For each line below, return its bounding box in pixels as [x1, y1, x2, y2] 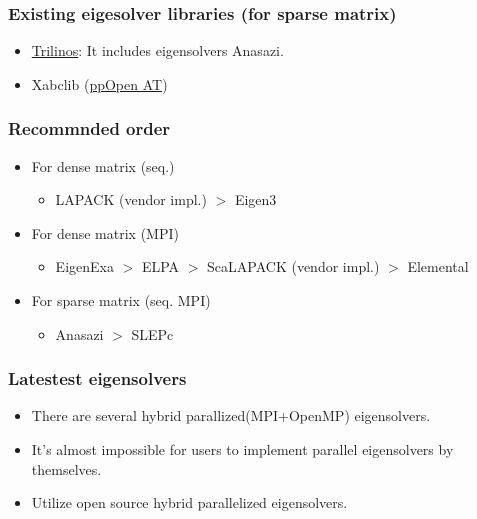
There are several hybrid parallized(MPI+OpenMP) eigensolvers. [31, 405, 431, 426]
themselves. [31, 458, 102, 479]
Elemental [407, 256, 469, 277]
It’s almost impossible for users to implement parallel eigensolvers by [31, 439, 454, 459]
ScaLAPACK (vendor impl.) [207, 256, 380, 277]
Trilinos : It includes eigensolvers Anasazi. [31, 40, 284, 61]
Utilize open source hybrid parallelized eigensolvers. [31, 492, 348, 513]
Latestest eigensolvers [8, 366, 187, 391]
